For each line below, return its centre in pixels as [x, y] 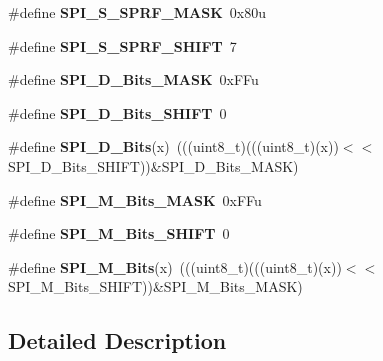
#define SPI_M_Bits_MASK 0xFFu [135, 199]
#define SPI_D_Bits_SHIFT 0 [117, 112]
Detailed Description [117, 340]
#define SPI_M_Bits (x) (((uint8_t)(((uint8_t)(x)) [175, 266]
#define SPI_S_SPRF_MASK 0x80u [137, 12]
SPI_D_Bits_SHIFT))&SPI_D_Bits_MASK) [153, 165]
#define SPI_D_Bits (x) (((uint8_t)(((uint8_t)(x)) [173, 146]
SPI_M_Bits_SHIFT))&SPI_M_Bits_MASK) [155, 286]
